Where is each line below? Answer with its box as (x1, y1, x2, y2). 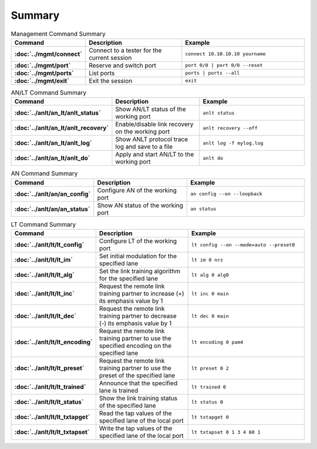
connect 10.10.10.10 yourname (185, 51, 266, 57)
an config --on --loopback (190, 191, 262, 197)
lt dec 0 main (191, 313, 229, 319)
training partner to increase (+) (99, 290, 184, 298)
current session (89, 53, 132, 62)
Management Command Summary (11, 29, 106, 38)
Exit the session (89, 76, 133, 85)
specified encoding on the (99, 341, 172, 350)
